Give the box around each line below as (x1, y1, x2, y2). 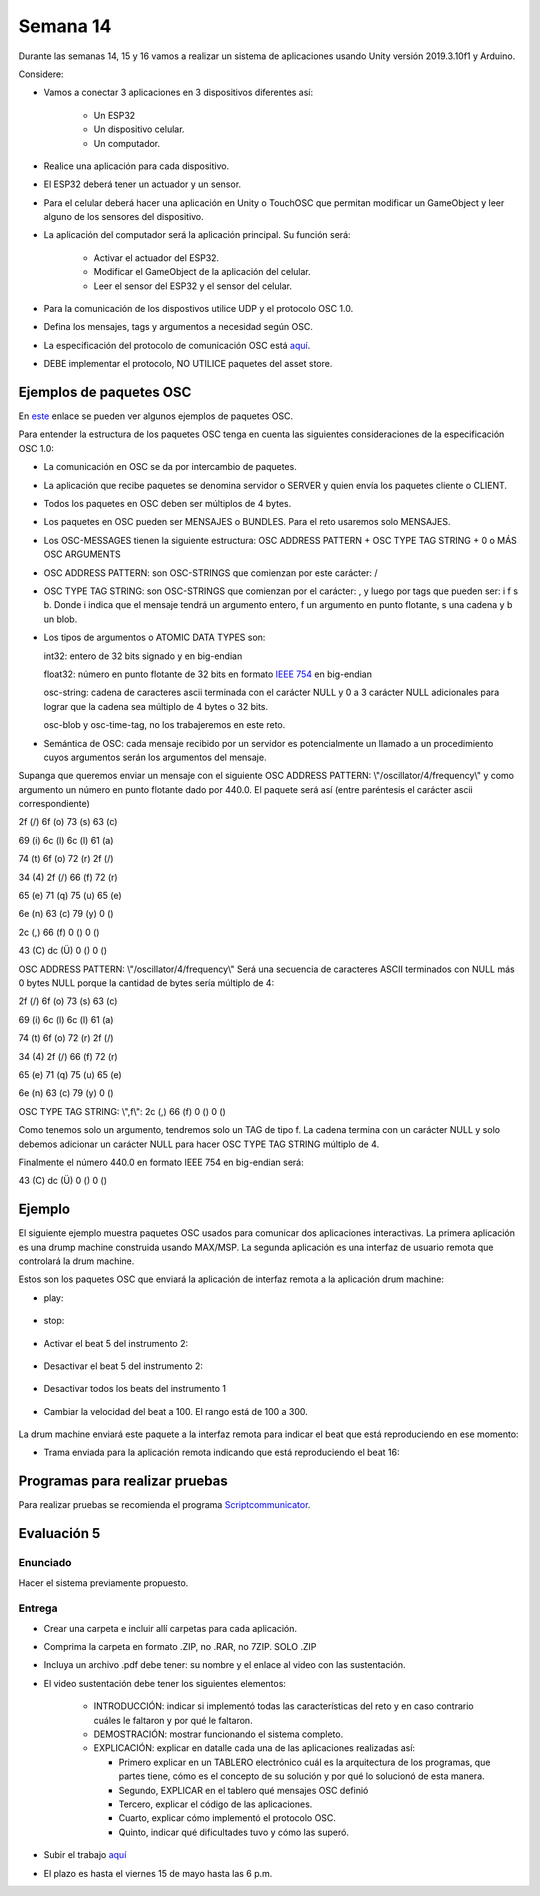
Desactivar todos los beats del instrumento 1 (43, 1383, 227, 1395)
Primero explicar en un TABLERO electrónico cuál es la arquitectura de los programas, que (118, 1756, 491, 1768)
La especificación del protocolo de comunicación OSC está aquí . (43, 339, 311, 351)
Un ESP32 (93, 109, 136, 121)
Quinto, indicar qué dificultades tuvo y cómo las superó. (118, 1826, 350, 1838)
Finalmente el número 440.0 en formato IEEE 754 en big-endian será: (18, 1156, 304, 1168)
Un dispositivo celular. (93, 123, 185, 135)
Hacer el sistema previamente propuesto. (18, 1576, 189, 1589)
